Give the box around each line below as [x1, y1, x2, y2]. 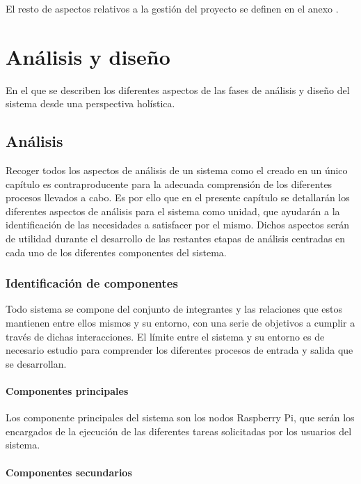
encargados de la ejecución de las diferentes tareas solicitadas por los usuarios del [6, 423, 352, 438]
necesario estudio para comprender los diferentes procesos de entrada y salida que [6, 343, 353, 357]
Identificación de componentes [6, 274, 178, 292]
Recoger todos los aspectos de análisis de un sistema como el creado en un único [6, 163, 348, 178]
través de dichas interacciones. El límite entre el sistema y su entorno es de [6, 329, 325, 343]
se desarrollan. [6, 356, 67, 370]
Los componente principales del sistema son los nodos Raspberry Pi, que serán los [6, 410, 355, 425]
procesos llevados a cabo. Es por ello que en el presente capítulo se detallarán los [6, 190, 350, 205]
